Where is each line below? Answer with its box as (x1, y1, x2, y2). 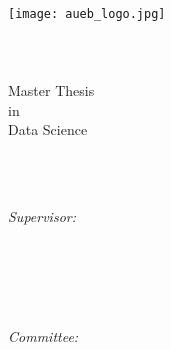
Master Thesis (8, 80, 95, 101)
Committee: (8, 326, 79, 347)
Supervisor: (8, 206, 76, 226)
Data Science (8, 119, 88, 140)
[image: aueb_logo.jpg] (8, 6, 166, 21)
